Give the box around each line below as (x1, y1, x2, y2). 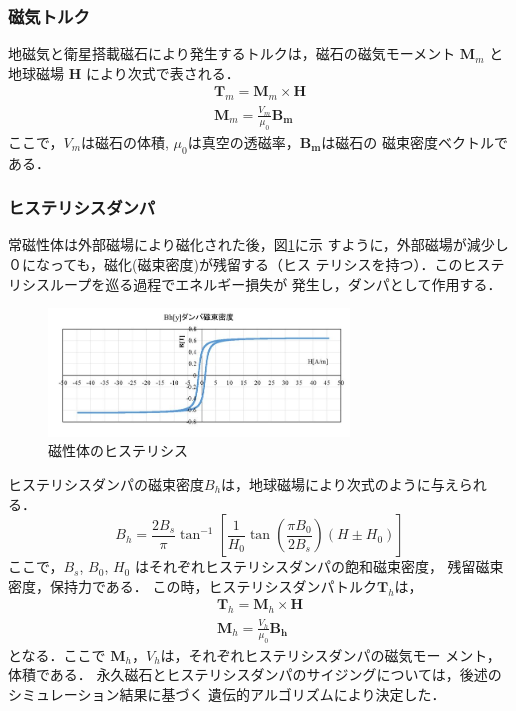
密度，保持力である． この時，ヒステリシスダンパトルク (8, 575, 377, 596)
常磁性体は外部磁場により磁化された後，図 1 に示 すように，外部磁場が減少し (8, 234, 509, 255)
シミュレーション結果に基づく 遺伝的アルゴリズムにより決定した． (8, 683, 446, 704)
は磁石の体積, (81, 131, 169, 152)
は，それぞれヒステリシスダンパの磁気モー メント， (160, 644, 501, 665)
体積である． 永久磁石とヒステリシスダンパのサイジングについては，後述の (8, 664, 502, 685)
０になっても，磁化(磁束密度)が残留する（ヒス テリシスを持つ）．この (8, 253, 463, 274)
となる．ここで (8, 644, 106, 665)
